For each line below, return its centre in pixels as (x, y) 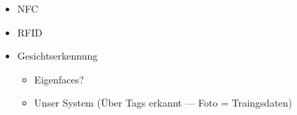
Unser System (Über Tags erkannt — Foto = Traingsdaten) (163, 103)
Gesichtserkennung (57, 56)
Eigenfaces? (59, 79)
